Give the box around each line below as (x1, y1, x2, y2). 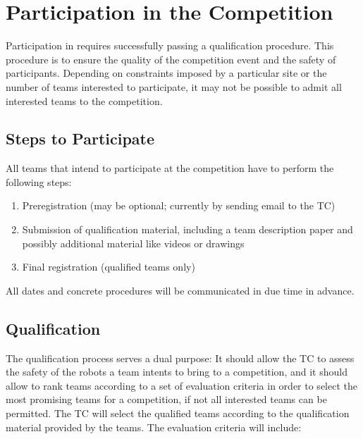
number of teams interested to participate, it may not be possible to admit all (6, 79, 342, 94)
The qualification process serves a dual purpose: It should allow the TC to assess (6, 350, 355, 365)
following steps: (6, 174, 72, 189)
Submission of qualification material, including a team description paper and (22, 222, 353, 237)
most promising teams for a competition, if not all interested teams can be (6, 392, 327, 407)
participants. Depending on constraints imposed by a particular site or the (6, 66, 327, 80)
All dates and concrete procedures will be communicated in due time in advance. (6, 283, 355, 297)
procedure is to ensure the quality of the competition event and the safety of (6, 51, 336, 66)
